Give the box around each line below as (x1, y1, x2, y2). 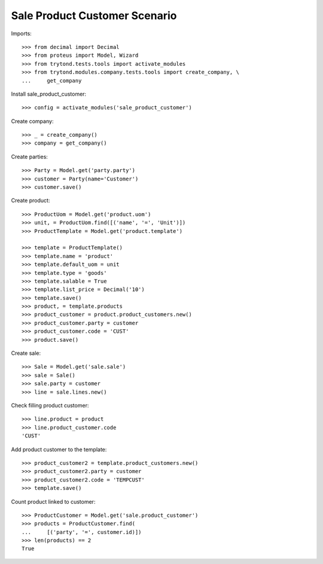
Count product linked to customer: (11, 498, 96, 505)
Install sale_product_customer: (11, 90, 87, 97)
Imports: (11, 30, 32, 37)
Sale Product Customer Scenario (11, 9, 177, 22)
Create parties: (11, 153, 48, 160)
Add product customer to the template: (11, 446, 107, 453)
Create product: (11, 197, 50, 204)
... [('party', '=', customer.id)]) (22, 529, 142, 535)
